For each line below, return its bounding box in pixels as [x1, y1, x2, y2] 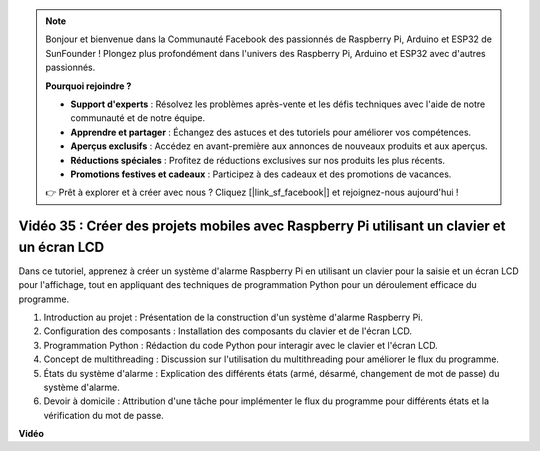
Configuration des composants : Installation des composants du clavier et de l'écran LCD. [43, 325, 413, 337]
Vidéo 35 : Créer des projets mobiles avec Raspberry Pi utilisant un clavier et [18, 218, 506, 235]
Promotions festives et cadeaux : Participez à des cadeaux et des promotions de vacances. [70, 168, 452, 180]
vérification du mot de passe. [43, 409, 164, 421]
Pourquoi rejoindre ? [45, 80, 132, 92]
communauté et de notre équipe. [70, 112, 206, 124]
